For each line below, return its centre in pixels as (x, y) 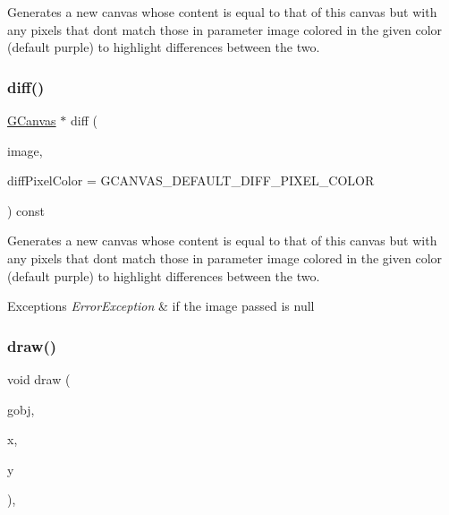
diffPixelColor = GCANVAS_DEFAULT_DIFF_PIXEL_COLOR (191, 180)
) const (26, 210)
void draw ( (39, 378)
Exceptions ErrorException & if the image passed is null (161, 306)
